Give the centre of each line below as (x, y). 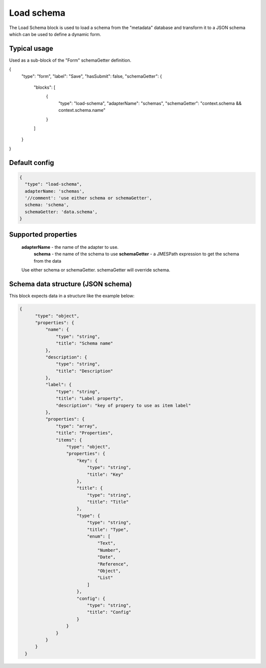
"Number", (109, 550)
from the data (48, 261)
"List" (105, 578)
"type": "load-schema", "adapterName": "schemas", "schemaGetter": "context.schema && (150, 103)
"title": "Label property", (90, 399)
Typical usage (31, 49)
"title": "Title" (108, 502)
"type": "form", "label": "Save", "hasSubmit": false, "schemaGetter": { (92, 76)
